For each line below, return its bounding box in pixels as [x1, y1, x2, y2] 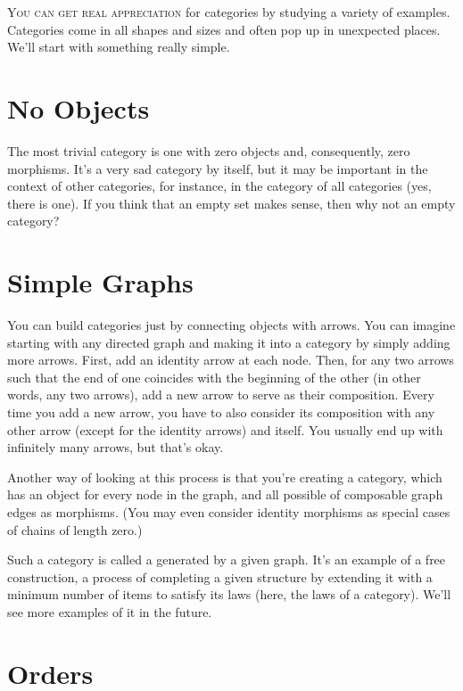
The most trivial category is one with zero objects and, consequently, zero [7, 141, 410, 160]
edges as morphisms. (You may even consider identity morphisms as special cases [7, 502, 451, 521]
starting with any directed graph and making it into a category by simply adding [7, 333, 451, 351]
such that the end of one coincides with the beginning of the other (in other [7, 367, 421, 386]
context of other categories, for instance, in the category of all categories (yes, [7, 177, 432, 195]
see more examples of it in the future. [7, 602, 212, 621]
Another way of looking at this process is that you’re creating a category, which [7, 467, 442, 486]
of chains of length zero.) [7, 520, 143, 539]
